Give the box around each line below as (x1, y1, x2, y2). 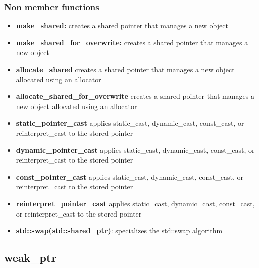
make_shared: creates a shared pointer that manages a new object (16, 20, 228, 31)
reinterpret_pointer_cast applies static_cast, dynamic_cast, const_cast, (16, 198, 255, 208)
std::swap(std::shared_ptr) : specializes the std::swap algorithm (16, 225, 223, 236)
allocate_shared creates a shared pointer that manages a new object (16, 64, 235, 74)
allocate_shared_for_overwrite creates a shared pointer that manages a (16, 91, 254, 101)
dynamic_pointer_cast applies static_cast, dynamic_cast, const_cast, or (16, 144, 255, 155)
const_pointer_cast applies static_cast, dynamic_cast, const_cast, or (16, 171, 243, 182)
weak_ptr (4, 250, 57, 265)
